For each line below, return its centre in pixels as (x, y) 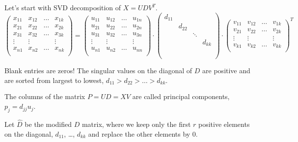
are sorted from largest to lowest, (54, 80)
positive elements (224, 124)
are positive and (226, 71)
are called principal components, (181, 96)
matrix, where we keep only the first (136, 124)
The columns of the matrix (45, 96)
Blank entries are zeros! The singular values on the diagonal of (98, 71)
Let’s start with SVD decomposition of (63, 7)
